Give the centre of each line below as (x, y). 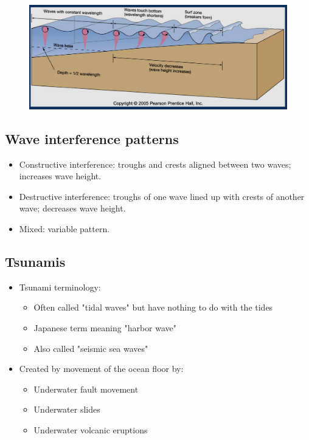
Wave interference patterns (92, 138)
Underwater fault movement (86, 389)
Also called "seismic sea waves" (91, 348)
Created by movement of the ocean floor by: (101, 369)
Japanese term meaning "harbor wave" (105, 327)
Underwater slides (67, 409)
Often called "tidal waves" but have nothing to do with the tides (153, 307)
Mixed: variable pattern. (64, 229)
